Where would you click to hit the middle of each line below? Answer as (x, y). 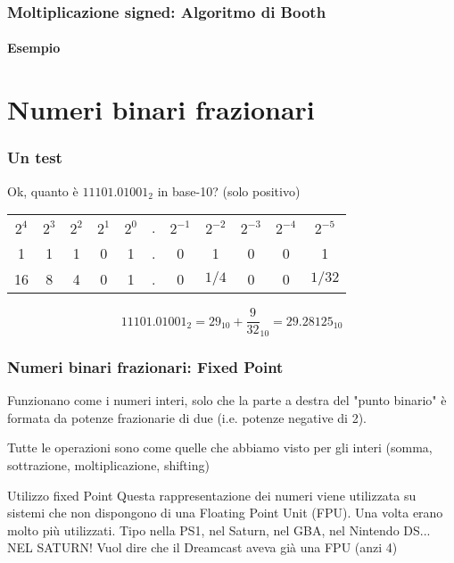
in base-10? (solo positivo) (229, 190)
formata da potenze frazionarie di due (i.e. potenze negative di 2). (187, 417)
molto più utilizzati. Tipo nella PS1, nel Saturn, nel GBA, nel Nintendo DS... (219, 530)
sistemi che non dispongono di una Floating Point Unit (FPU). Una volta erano (225, 513)
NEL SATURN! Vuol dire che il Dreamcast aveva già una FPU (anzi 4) (202, 547)
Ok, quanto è (43, 190)
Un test (35, 157)
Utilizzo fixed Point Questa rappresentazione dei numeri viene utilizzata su (212, 495)
